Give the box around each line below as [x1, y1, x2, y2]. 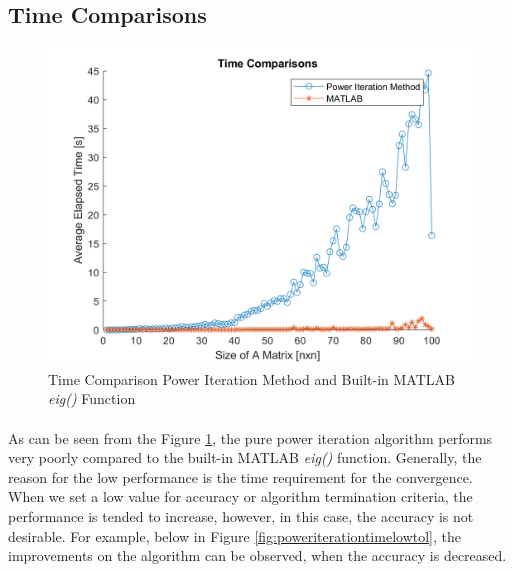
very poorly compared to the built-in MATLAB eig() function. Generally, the [8, 447, 482, 468]
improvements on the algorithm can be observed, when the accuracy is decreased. [8, 545, 507, 566]
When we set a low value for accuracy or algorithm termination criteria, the [8, 486, 473, 507]
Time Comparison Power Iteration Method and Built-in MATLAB [48, 368, 455, 389]
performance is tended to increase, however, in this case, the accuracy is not [8, 505, 474, 526]
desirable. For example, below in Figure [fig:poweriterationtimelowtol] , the [8, 525, 461, 546]
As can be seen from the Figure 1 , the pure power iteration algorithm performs [8, 427, 493, 448]
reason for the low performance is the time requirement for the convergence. [8, 466, 473, 487]
